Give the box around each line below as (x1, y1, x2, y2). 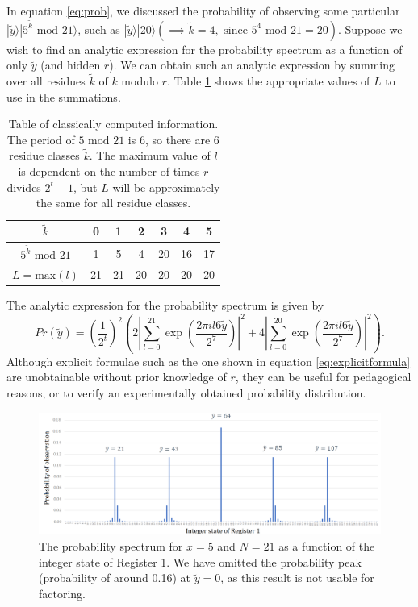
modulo (121, 73, 158, 89)
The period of (7, 131, 75, 148)
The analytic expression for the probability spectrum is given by (6, 297, 324, 314)
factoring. (39, 584, 86, 601)
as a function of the (278, 538, 375, 555)
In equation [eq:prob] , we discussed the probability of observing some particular (6, 2, 400, 19)
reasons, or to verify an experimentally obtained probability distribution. (6, 384, 366, 401)
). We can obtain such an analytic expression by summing (109, 56, 395, 73)
